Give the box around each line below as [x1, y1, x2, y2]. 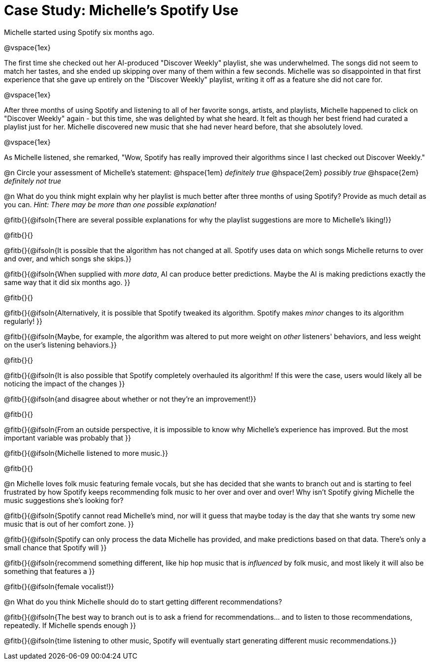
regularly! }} [4, 316, 43, 325]
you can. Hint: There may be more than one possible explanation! [4, 200, 217, 209]
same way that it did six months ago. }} [4, 278, 131, 286]
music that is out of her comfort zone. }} [4, 519, 134, 528]
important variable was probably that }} [4, 433, 132, 442]
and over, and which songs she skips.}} [4, 254, 132, 263]
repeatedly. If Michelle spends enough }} [4, 621, 136, 630]
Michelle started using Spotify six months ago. [4, 28, 154, 36]
